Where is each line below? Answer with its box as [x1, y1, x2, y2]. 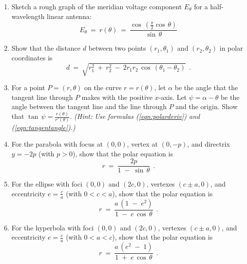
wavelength [11, 11, 45, 21]
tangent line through [11, 92, 73, 102]
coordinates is [11, 52, 53, 62]
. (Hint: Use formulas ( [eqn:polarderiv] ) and [70, 111, 200, 121]
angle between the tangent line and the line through [11, 101, 167, 112]
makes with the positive [81, 92, 152, 102]
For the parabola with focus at [11, 139, 103, 149]
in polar [219, 43, 243, 53]
